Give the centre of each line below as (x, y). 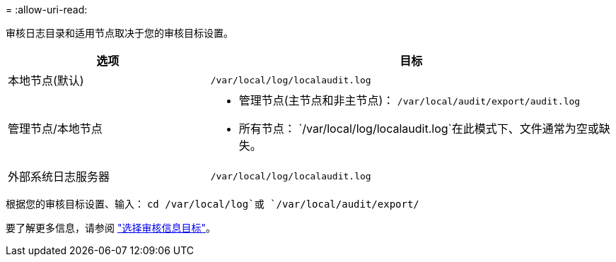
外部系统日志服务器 (59, 177)
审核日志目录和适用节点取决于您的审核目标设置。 (120, 33)
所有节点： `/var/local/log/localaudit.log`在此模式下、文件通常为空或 (419, 129)
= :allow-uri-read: (47, 10)
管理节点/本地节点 (55, 129)
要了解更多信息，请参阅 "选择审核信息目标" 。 (111, 228)
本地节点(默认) (46, 81)
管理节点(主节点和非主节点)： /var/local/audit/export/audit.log (409, 100)
